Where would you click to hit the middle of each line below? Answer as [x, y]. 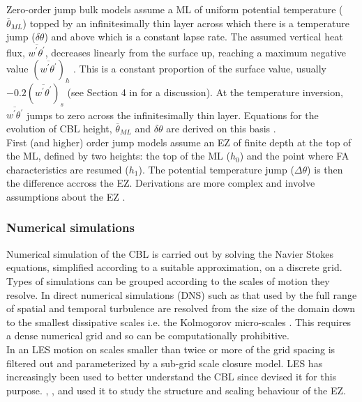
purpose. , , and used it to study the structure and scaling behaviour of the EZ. [176, 390]
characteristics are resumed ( [68, 169]
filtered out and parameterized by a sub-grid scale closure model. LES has [165, 363]
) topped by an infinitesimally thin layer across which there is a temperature [186, 23]
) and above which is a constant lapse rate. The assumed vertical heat [194, 37]
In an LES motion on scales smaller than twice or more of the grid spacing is [171, 349]
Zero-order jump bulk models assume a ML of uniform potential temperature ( [175, 9]
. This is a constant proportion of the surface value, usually [200, 69]
